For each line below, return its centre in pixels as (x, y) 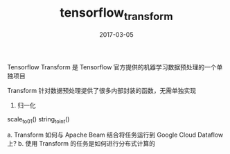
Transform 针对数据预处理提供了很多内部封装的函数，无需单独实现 (101, 90)
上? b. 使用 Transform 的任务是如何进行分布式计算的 (81, 144)
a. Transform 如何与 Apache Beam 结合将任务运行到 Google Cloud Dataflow (115, 135)
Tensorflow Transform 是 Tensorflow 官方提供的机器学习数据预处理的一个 (112, 67)
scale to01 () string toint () (38, 120)
